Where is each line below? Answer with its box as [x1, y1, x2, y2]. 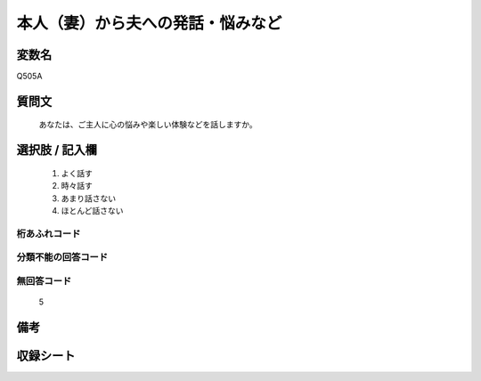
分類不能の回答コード [16, 251, 109, 263]
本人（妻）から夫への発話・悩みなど [16, 13, 282, 33]
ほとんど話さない [61, 206, 124, 216]
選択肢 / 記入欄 [16, 142, 98, 158]
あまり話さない [61, 192, 116, 204]
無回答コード [16, 274, 72, 287]
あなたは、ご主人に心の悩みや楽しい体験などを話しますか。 [38, 119, 257, 130]
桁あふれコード [16, 227, 81, 239]
